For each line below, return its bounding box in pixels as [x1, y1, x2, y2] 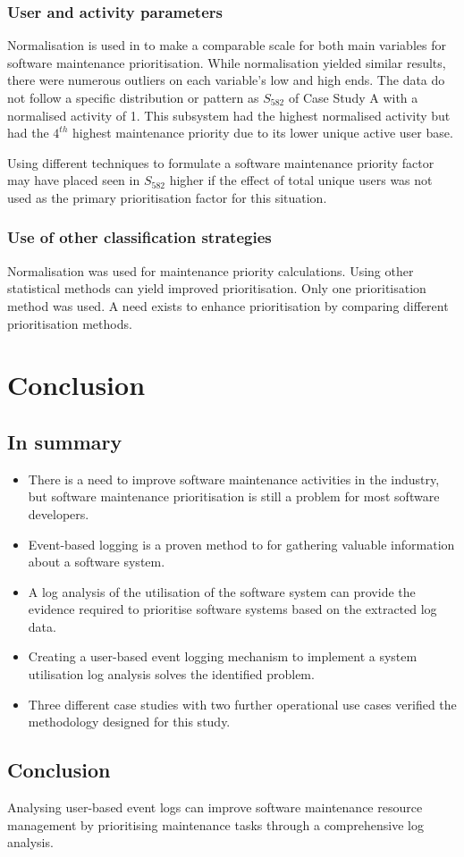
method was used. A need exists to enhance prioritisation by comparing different [7, 296, 449, 315]
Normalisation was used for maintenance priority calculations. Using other [7, 261, 414, 280]
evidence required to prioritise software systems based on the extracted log [28, 600, 437, 618]
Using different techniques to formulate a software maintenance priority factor [7, 153, 434, 172]
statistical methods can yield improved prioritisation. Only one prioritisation [7, 279, 426, 298]
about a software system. [28, 552, 165, 571]
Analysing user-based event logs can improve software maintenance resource [7, 798, 423, 817]
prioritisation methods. [7, 314, 132, 332]
